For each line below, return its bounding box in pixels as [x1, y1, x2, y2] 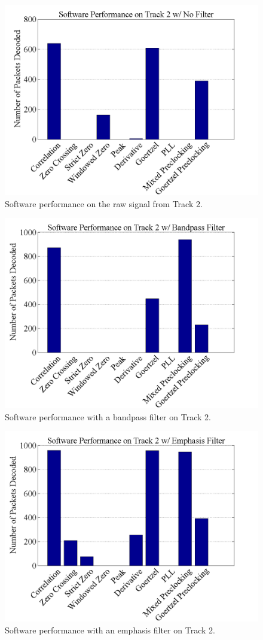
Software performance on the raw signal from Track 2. [5, 197, 203, 210]
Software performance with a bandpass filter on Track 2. [5, 410, 211, 423]
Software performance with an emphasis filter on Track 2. [5, 623, 215, 636]
